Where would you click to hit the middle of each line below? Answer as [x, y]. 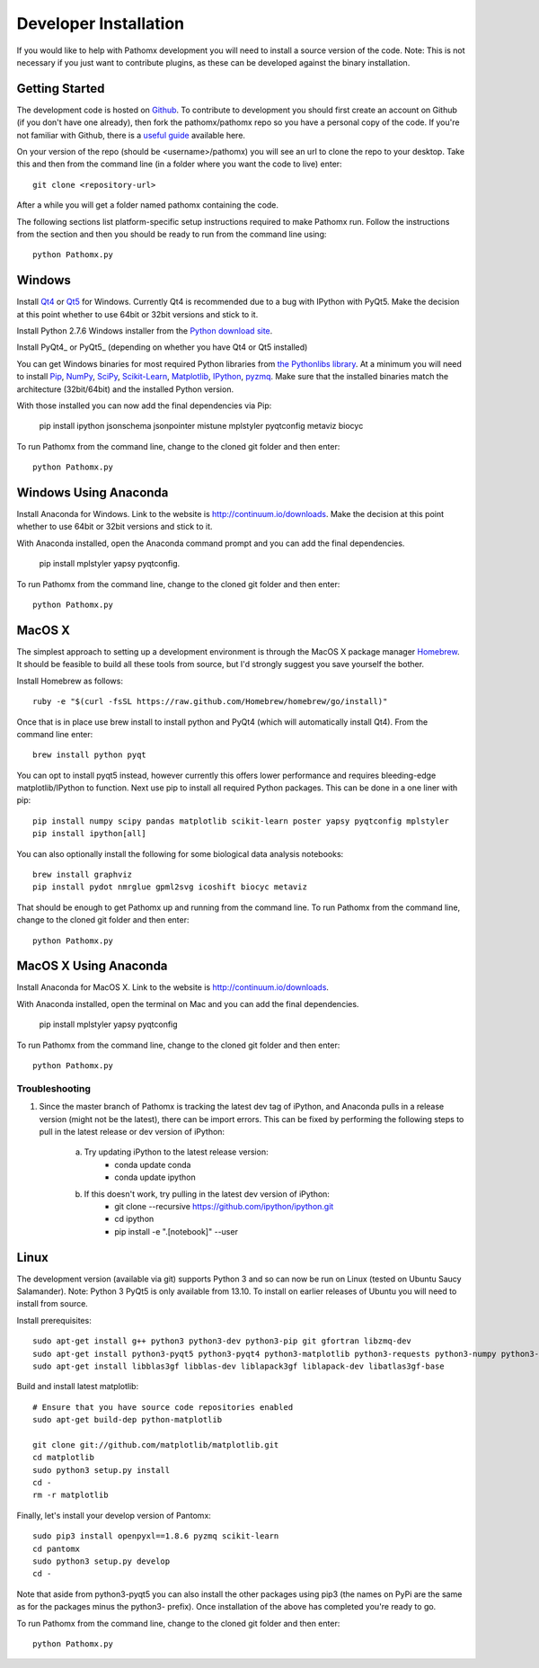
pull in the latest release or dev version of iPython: [132, 1131]
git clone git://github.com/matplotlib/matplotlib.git [156, 1445]
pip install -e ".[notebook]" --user [176, 1231]
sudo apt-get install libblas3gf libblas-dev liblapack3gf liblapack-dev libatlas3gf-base [239, 1366]
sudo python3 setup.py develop [102, 1561]
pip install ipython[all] [90, 834]
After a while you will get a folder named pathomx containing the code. [147, 205]
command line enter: [55, 734]
